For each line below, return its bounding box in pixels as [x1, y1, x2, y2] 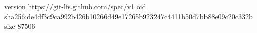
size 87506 [4, 21, 35, 31]
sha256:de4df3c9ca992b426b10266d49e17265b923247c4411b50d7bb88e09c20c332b [4, 11, 253, 21]
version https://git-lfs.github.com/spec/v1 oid [4, 1, 146, 11]
